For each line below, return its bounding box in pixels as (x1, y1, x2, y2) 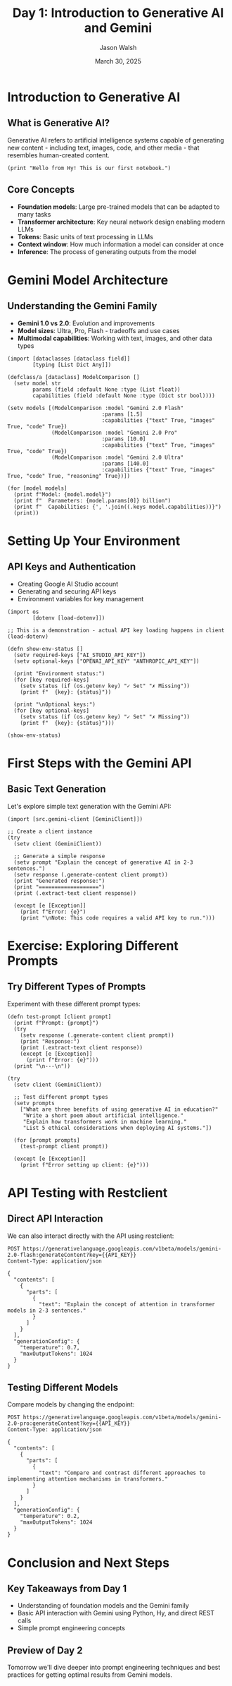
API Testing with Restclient (7, 1184, 168, 1200)
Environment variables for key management (17, 594, 144, 603)
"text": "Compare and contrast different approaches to (38, 1469, 206, 1476)
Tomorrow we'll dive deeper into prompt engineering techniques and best (7, 1663, 221, 1672)
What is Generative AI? (7, 117, 110, 129)
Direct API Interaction (7, 1212, 103, 1225)
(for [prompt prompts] (13, 1136, 80, 1144)
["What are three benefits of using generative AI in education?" (20, 1106, 219, 1113)
